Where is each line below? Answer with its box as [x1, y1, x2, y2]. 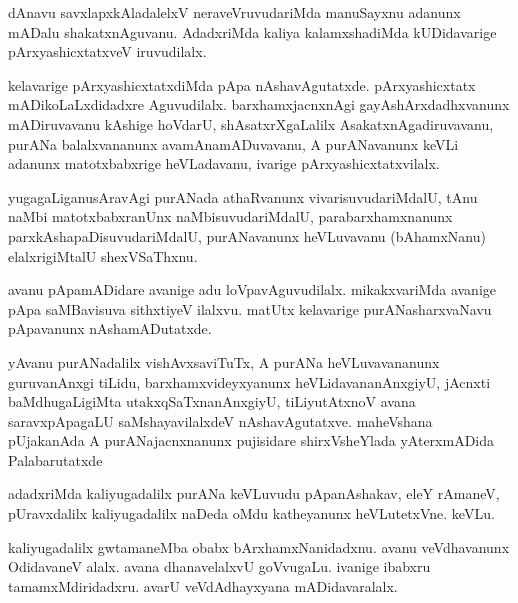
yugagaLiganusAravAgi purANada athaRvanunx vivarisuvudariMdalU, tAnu [8, 186, 478, 207]
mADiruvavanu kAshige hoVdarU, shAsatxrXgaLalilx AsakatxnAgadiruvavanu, [8, 113, 494, 134]
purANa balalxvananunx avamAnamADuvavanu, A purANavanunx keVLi [8, 133, 459, 154]
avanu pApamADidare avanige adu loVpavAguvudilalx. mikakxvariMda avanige [8, 279, 497, 300]
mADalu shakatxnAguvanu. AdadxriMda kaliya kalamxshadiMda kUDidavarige [8, 21, 497, 42]
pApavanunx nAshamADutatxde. [8, 318, 212, 339]
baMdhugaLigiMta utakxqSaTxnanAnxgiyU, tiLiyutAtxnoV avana [8, 391, 416, 412]
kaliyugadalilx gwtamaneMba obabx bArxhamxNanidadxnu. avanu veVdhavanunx [8, 536, 510, 557]
